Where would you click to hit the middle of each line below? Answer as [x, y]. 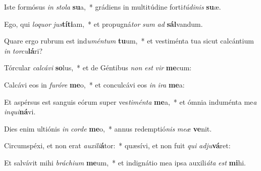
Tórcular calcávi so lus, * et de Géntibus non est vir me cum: [98, 68]
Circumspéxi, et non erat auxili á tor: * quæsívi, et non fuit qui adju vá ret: [117, 145]
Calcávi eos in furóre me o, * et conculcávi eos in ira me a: [94, 84]
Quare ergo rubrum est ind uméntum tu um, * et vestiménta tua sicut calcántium [129, 41]
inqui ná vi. [20, 112]
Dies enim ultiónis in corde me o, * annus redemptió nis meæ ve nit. [108, 128]
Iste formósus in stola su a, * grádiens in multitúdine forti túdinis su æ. [113, 7]
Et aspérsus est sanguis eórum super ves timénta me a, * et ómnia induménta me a [130, 101]
